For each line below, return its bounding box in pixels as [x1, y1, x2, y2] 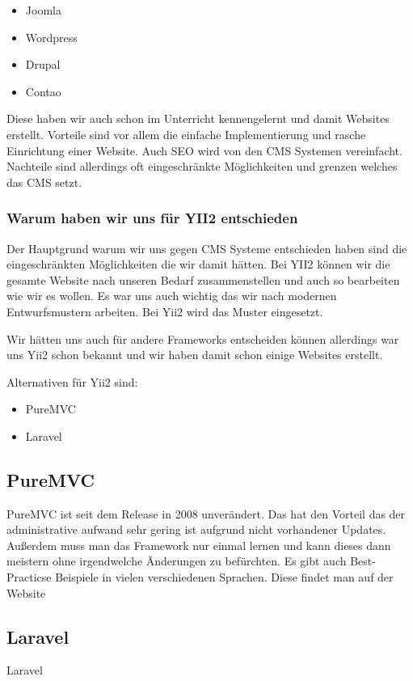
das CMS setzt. [6, 173, 82, 190]
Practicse [6, 569, 52, 586]
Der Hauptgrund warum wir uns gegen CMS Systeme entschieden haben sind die [6, 239, 407, 256]
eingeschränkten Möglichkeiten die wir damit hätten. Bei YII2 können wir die [6, 256, 390, 273]
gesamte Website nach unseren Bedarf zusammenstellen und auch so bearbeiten [6, 271, 400, 288]
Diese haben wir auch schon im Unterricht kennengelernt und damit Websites [6, 110, 390, 127]
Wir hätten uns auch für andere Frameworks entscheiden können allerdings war [6, 330, 399, 347]
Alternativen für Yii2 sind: [6, 373, 138, 390]
